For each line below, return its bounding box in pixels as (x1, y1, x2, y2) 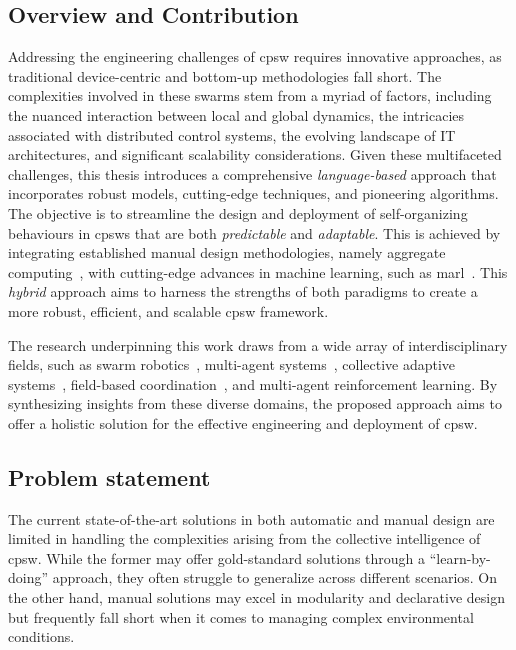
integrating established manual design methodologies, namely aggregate (8, 242, 446, 263)
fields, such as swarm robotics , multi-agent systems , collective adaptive (8, 354, 456, 375)
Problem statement (8, 461, 211, 492)
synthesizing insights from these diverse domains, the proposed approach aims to (8, 393, 502, 414)
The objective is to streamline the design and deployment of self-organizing (8, 202, 468, 223)
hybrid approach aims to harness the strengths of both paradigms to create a (8, 281, 478, 302)
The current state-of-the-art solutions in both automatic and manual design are (8, 508, 495, 529)
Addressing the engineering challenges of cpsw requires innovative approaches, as (8, 46, 502, 67)
